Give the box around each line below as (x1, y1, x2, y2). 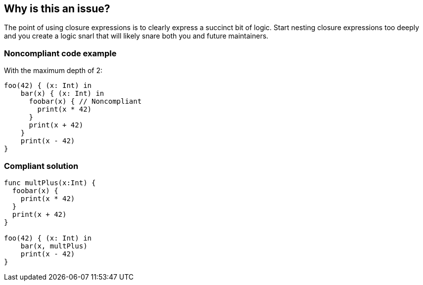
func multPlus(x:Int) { (4, 178, 96, 187)
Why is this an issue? (4, 2, 110, 15)
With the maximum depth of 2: (4, 66, 103, 75)
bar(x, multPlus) (20, 242, 88, 250)
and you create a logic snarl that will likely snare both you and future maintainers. (4, 32, 269, 41)
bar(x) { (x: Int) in (20, 89, 104, 98)
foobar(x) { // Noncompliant (29, 97, 142, 106)
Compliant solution (4, 161, 79, 171)
